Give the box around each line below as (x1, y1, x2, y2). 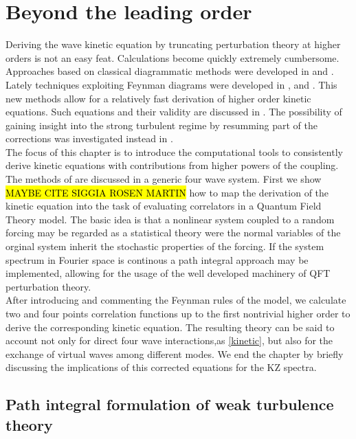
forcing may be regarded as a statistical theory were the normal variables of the (5, 225, 341, 240)
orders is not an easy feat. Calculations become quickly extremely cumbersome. (5, 50, 340, 65)
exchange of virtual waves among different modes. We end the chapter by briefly (5, 346, 344, 361)
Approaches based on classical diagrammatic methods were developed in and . (5, 64, 334, 78)
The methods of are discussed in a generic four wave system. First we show (5, 172, 322, 186)
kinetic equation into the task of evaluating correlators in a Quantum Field (5, 199, 322, 213)
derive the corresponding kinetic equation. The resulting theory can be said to (5, 319, 335, 334)
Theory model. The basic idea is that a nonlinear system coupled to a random (5, 212, 335, 226)
